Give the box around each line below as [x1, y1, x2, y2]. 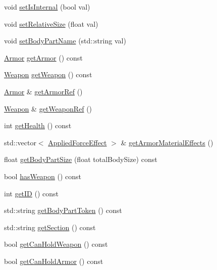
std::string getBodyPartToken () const [4, 205, 122, 215]
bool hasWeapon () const [4, 171, 82, 181]
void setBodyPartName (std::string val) [4, 35, 126, 46]
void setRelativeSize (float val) [4, 18, 98, 29]
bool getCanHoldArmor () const [4, 255, 103, 266]
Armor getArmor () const [4, 52, 83, 63]
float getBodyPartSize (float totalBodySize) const [4, 154, 157, 165]
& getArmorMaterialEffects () [121, 137, 213, 147]
